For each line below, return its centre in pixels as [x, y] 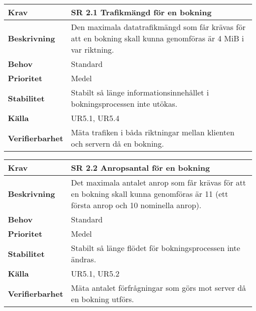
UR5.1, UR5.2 [95, 273]
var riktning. [93, 49]
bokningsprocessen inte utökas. [124, 104]
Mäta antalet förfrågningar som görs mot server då [159, 288]
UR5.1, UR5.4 [95, 118]
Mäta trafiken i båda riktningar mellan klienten [153, 132]
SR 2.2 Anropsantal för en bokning [141, 168]
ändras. [84, 259]
